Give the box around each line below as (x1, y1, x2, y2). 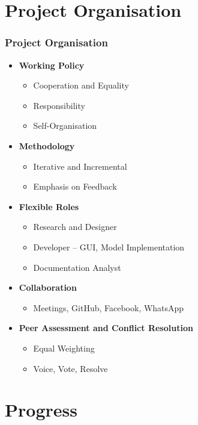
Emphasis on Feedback (33, 180, 117, 193)
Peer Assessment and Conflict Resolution (19, 321, 193, 334)
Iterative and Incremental (33, 160, 127, 172)
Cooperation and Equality (33, 79, 129, 92)
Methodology (19, 139, 75, 152)
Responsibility (33, 99, 85, 111)
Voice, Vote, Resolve (33, 362, 108, 374)
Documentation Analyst (33, 261, 121, 273)
